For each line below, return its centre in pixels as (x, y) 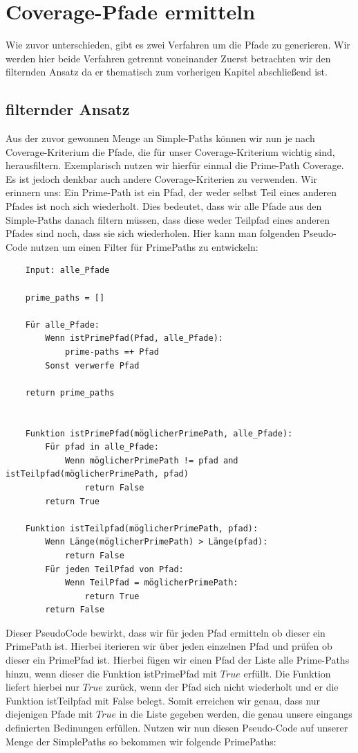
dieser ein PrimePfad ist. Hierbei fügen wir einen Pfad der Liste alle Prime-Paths (178, 660)
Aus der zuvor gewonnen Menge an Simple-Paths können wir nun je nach (160, 138)
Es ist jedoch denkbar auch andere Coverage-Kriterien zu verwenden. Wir (161, 178)
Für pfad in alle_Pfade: (102, 447)
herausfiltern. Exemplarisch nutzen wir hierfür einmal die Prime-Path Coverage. (175, 165)
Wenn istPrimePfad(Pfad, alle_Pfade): (134, 338)
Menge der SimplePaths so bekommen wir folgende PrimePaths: (141, 741)
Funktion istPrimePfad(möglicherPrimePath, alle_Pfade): (159, 433)
